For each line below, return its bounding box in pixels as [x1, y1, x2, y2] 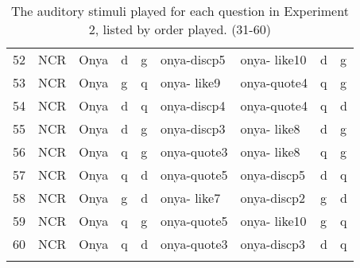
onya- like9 [161, 73, 221, 91]
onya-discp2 [240, 188, 305, 207]
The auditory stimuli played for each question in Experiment [10, 2, 349, 20]
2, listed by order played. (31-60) [88, 20, 271, 38]
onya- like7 [161, 188, 221, 207]
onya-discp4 [161, 96, 226, 115]
